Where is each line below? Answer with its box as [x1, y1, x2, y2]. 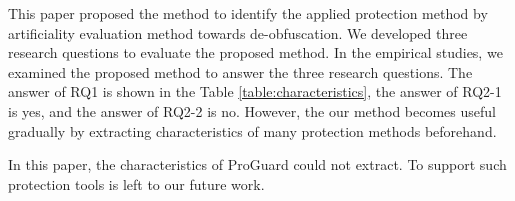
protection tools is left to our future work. [8, 173, 265, 194]
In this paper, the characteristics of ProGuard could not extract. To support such [8, 154, 507, 175]
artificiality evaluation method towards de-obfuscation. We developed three [8, 22, 468, 43]
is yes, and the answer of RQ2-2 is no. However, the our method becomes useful [8, 100, 496, 121]
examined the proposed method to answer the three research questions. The [8, 61, 473, 82]
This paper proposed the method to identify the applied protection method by [8, 3, 488, 23]
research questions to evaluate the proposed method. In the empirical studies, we [8, 42, 503, 63]
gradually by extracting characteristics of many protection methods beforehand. [8, 120, 497, 141]
